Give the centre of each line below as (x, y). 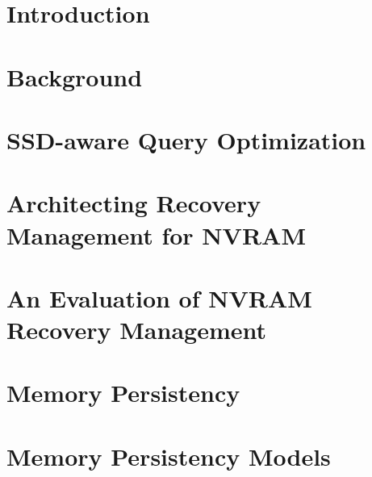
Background (75, 76)
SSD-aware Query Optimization (186, 139)
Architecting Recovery (134, 203)
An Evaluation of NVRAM (159, 297)
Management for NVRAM (156, 234)
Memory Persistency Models (169, 456)
